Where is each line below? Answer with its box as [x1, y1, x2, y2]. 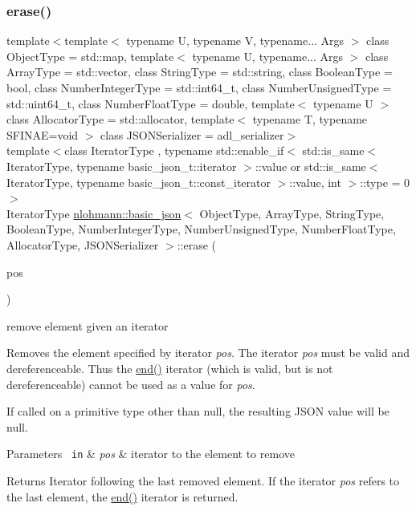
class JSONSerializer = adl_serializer [100, 126, 284, 143]
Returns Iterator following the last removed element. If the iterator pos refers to [6, 472, 400, 489]
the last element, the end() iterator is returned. [6, 488, 239, 505]
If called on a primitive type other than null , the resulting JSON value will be [6, 403, 389, 420]
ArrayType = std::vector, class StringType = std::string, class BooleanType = [6, 63, 393, 80]
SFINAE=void [6, 126, 79, 143]
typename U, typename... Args [192, 47, 344, 64]
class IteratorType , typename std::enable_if [64, 142, 284, 159]
